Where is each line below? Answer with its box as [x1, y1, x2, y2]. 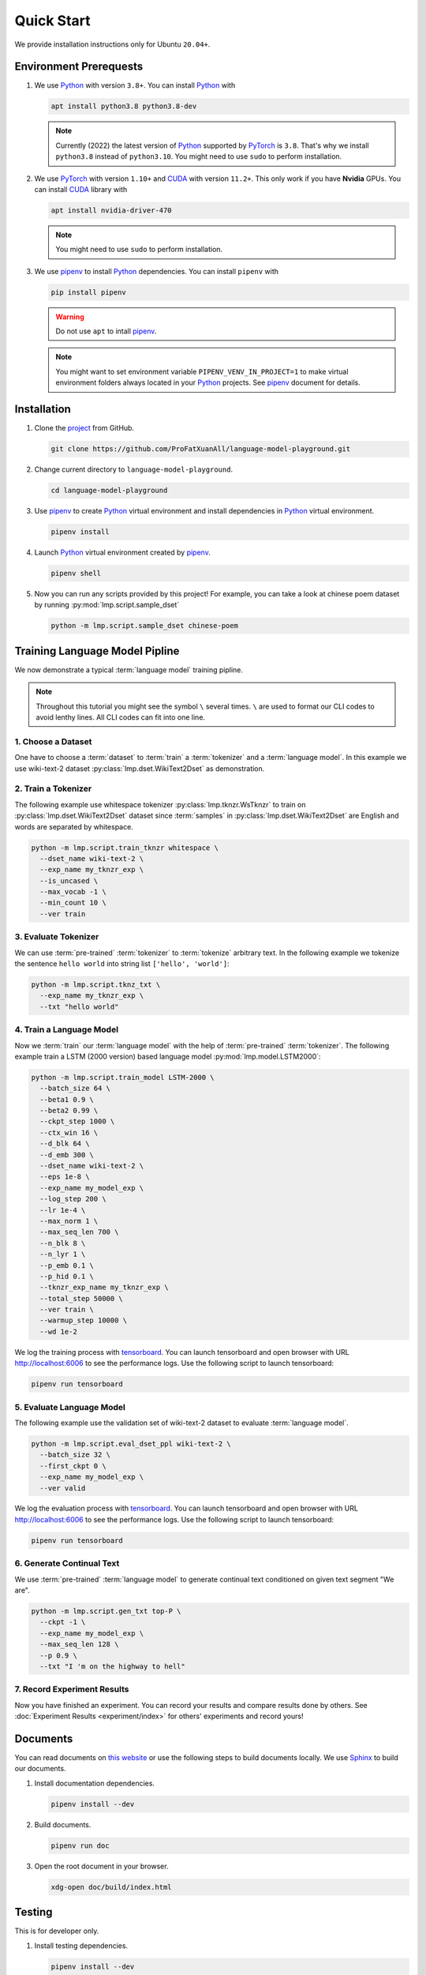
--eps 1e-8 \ [39, 1172, 90, 1181]
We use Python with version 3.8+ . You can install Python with [34, 81, 236, 90]
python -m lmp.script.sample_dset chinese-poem [50, 621, 238, 630]
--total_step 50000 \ [39, 1294, 124, 1303]
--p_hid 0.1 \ [39, 1272, 95, 1281]
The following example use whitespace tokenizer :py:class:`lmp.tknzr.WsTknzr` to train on [14, 799, 306, 809]
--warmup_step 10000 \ [39, 1316, 128, 1325]
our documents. [14, 1764, 66, 1774]
